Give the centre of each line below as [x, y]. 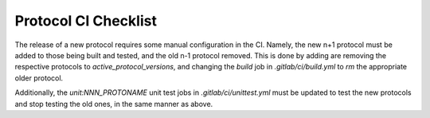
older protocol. [39, 78]
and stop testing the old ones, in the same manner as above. [114, 104]
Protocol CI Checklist [86, 21]
